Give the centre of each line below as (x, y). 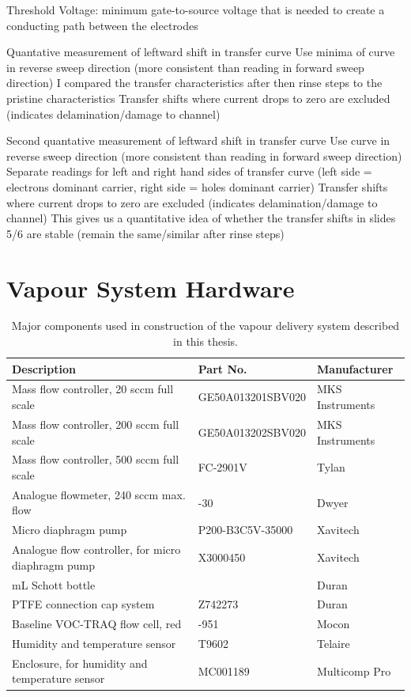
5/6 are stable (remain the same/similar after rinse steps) (145, 233)
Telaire (334, 644)
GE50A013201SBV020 (252, 397)
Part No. (222, 368)
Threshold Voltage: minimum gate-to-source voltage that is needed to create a (196, 9)
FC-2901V (222, 467)
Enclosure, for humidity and (80, 663)
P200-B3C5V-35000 (245, 530)
